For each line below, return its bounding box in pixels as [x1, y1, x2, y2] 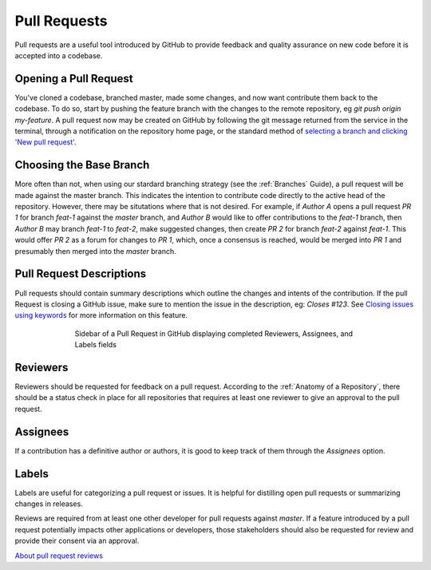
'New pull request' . [14, 137, 77, 147]
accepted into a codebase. [14, 50, 103, 60]
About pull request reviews [14, 551, 104, 560]
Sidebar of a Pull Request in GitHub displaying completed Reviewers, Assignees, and [74, 328, 354, 338]
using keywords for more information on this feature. [14, 311, 188, 320]
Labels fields [74, 340, 117, 350]
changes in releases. [14, 499, 83, 509]
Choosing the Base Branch [14, 158, 150, 172]
